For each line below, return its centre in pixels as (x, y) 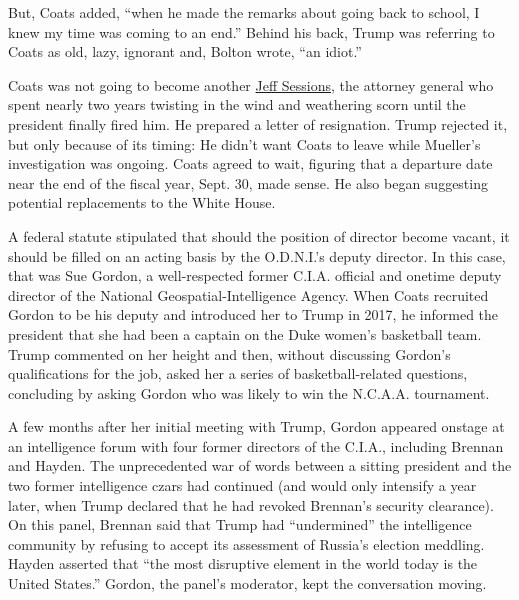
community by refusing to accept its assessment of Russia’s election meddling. (246, 543)
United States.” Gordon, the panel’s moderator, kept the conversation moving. (247, 583)
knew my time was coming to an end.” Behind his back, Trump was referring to (251, 31)
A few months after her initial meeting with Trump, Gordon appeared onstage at (256, 426)
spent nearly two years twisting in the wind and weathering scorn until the (237, 104)
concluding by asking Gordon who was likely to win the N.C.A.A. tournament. (249, 392)
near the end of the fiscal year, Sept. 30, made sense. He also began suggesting (248, 182)
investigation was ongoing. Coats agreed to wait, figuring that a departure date (250, 163)
